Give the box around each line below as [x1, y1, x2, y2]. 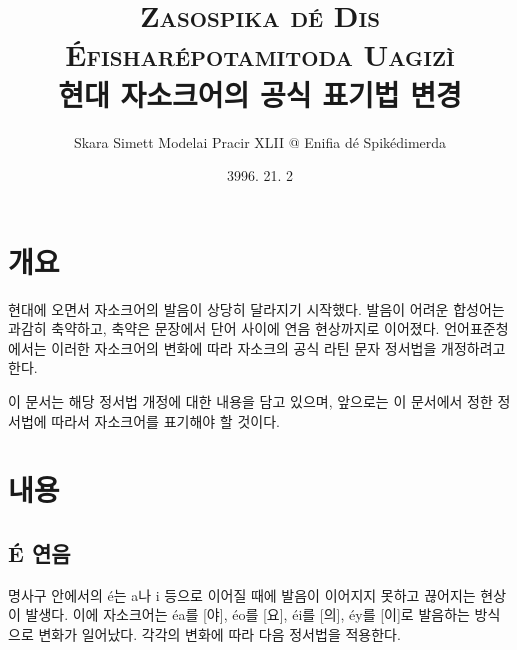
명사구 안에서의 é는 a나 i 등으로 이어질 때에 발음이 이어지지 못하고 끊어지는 [8, 584, 476, 605]
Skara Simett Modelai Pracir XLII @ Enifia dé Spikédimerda [73, 131, 447, 152]
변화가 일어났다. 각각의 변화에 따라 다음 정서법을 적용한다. [38, 623, 401, 644]
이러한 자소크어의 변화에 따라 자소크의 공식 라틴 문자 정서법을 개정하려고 [51, 337, 506, 358]
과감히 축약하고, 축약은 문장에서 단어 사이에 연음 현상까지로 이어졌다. [8, 318, 440, 339]
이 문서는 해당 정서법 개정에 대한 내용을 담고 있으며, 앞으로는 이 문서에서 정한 [8, 391, 493, 411]
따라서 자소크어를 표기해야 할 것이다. [51, 410, 280, 431]
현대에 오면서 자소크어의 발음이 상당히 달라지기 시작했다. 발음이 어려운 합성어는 [8, 298, 505, 319]
